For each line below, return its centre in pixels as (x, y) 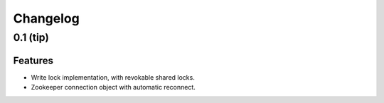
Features (33, 60)
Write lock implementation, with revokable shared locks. (113, 77)
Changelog (46, 18)
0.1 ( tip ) (31, 37)
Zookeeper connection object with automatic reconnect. (113, 87)
